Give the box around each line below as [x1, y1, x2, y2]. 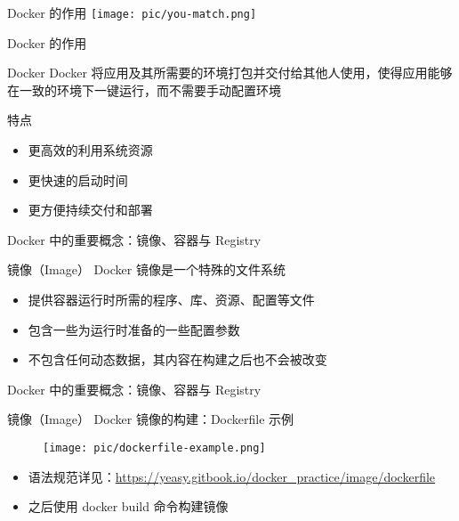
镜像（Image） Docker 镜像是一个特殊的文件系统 [7, 260, 286, 279]
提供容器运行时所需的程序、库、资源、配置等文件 [28, 290, 315, 308]
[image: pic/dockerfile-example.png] [43, 441, 266, 454]
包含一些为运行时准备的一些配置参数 [28, 320, 240, 338]
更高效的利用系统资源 [28, 141, 153, 159]
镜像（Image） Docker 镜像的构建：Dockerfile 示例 [7, 410, 294, 428]
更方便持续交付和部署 [28, 200, 153, 219]
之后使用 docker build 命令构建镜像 [28, 497, 229, 516]
